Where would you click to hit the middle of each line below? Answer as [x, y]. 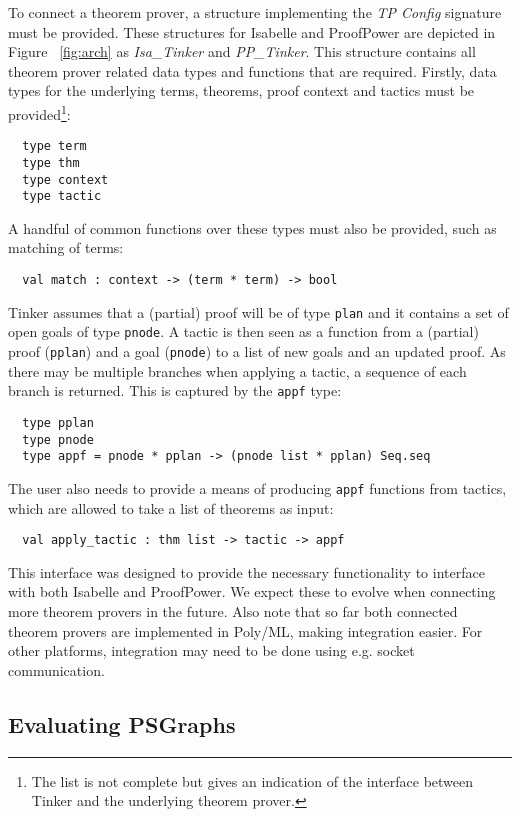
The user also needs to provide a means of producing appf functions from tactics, [257, 487]
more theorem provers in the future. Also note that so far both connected [233, 610]
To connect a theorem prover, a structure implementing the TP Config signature [255, 12]
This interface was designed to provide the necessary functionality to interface [246, 571]
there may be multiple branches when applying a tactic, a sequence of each [237, 370]
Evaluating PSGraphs [122, 723]
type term [54, 146]
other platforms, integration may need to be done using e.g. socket [211, 650]
